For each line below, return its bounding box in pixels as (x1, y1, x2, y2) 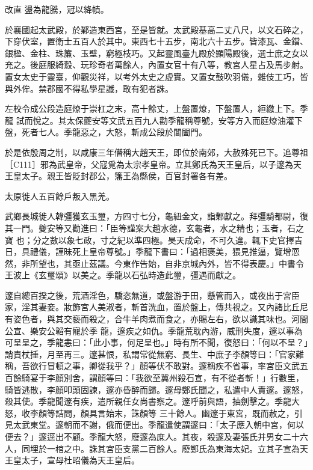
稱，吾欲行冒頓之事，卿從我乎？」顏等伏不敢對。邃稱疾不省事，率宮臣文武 (5, 359, 300, 372)
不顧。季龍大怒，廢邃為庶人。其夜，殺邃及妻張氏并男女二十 (63, 430, 300, 442)
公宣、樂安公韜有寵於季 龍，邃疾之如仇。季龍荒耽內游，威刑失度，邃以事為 (5, 324, 303, 337)
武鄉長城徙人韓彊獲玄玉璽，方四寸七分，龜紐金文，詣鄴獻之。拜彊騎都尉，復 (5, 210, 308, 222)
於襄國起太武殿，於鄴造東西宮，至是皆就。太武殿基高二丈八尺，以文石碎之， (5, 23, 308, 35)
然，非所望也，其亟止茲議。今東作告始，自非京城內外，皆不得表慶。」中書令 (5, 257, 304, 269)
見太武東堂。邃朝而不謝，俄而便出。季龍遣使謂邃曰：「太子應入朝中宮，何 (5, 418, 296, 431)
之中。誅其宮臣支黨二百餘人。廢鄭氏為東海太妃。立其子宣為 (63, 442, 300, 454)
